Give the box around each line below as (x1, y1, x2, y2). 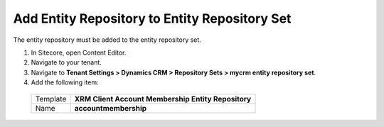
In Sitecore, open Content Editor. (31, 48, 127, 57)
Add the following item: (31, 78, 99, 87)
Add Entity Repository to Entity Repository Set (13, 11, 292, 26)
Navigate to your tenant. (31, 58, 102, 67)
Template (35, 94, 67, 104)
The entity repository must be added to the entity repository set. (13, 35, 202, 44)
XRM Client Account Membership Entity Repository (74, 94, 252, 104)
